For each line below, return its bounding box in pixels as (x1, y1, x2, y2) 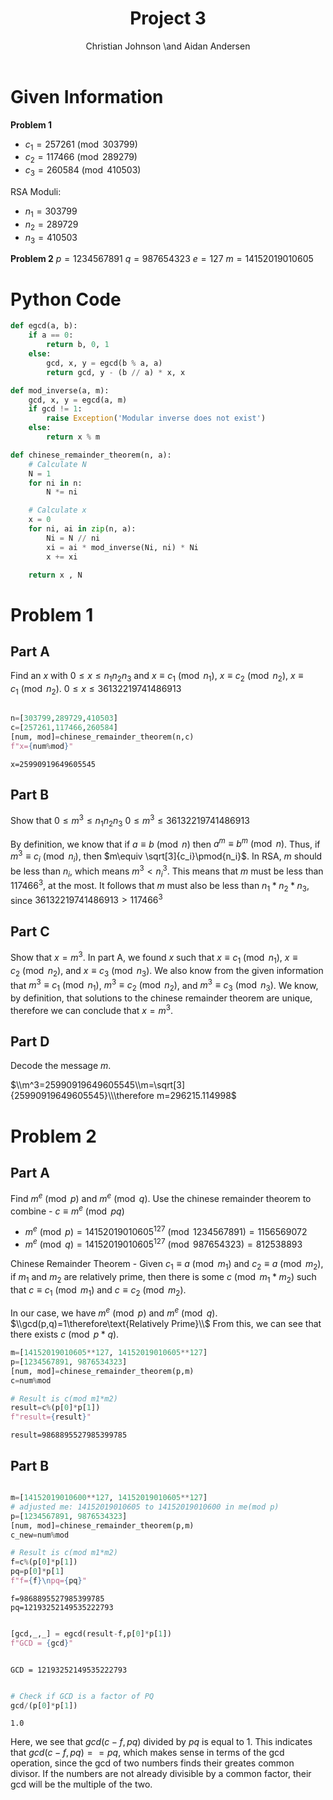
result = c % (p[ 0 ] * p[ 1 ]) (10, 1403, 101, 1413)
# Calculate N (28, 459, 87, 469)
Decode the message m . (10, 1060, 112, 1072)
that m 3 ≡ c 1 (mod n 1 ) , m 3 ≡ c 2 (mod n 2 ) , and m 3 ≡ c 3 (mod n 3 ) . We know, (10, 977, 319, 993)
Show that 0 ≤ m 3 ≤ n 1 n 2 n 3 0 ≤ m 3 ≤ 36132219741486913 (10, 813, 250, 829)
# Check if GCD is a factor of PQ (10, 1691, 155, 1701)
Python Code (10, 288, 122, 311)
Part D (10, 1033, 50, 1050)
